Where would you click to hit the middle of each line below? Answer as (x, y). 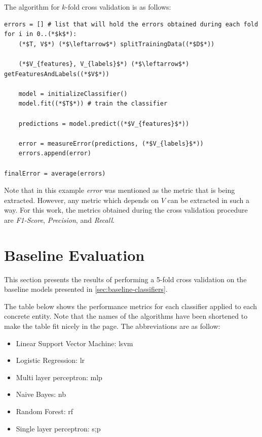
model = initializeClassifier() (73, 94)
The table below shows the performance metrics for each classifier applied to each (131, 306)
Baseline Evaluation (74, 255)
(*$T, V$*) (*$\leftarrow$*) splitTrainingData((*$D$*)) (117, 44)
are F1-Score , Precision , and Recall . (59, 220)
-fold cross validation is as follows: (118, 7)
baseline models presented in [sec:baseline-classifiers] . (86, 289)
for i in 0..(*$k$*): (41, 34)
